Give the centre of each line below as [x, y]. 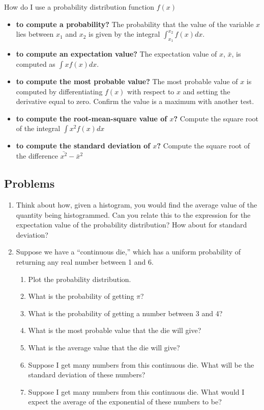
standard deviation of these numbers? [87, 375]
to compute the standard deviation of [83, 146]
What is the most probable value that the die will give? [115, 330]
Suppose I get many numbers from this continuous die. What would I [136, 391]
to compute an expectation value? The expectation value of [116, 54]
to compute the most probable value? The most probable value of [127, 81]
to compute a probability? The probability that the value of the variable [135, 24]
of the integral [38, 128]
